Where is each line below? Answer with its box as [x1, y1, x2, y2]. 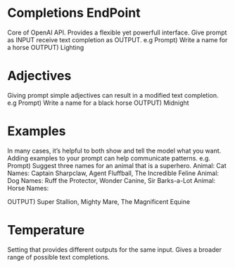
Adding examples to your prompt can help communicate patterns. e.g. [7, 153, 211, 162]
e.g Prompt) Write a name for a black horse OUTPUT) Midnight [7, 98, 189, 107]
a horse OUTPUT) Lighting [7, 43, 84, 51]
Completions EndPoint [7, 5, 141, 21]
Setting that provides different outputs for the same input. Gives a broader [7, 245, 222, 254]
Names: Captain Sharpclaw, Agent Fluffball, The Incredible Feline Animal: [7, 169, 220, 177]
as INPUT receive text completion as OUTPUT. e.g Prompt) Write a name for [7, 35, 228, 44]
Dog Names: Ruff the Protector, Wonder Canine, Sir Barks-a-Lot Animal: [7, 176, 216, 184]
